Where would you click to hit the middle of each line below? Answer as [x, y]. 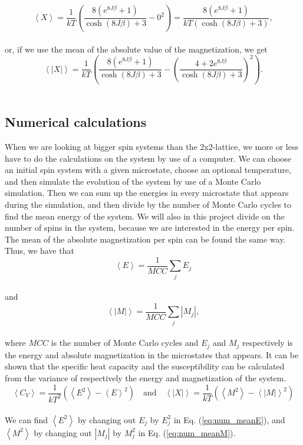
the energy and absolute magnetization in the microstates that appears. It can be [152, 354]
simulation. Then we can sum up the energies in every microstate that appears [147, 193]
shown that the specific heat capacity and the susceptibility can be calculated [145, 366]
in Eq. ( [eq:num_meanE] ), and [229, 419]
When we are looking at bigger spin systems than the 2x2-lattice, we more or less [151, 146]
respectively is [268, 343]
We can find [27, 419]
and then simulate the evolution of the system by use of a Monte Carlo [133, 181]
